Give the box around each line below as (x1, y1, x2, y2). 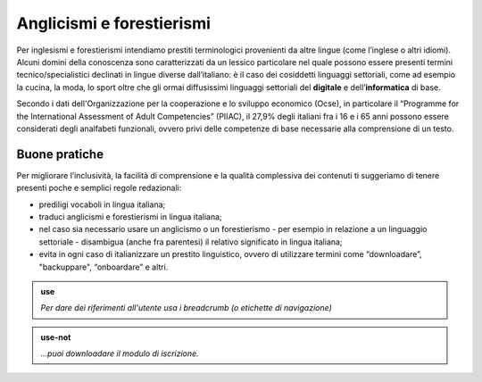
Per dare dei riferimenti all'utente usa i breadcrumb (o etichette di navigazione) (40, 303, 332, 313)
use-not (40, 331, 71, 343)
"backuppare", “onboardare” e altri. (38, 262, 169, 272)
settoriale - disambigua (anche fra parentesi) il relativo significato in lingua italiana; (38, 237, 343, 247)
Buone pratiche (16, 146, 104, 162)
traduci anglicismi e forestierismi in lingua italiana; (38, 211, 222, 222)
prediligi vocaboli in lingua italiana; (38, 199, 166, 210)
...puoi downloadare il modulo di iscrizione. (40, 348, 200, 359)
